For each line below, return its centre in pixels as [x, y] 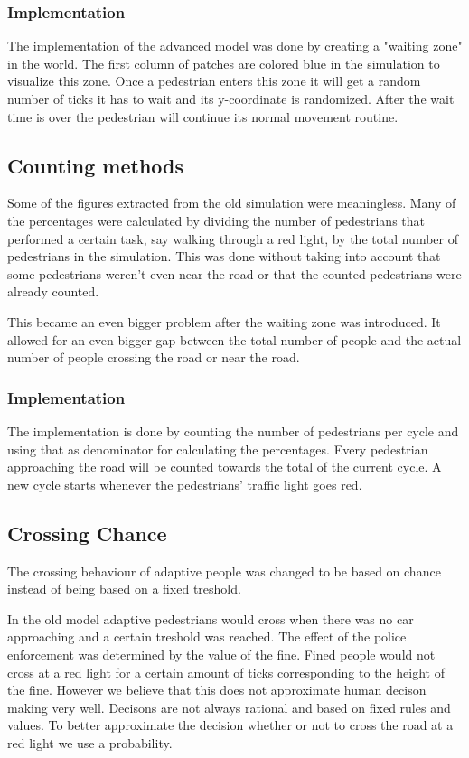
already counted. [53, 291]
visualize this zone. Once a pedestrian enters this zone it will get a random [214, 81]
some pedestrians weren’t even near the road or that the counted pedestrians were [234, 273]
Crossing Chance [87, 533]
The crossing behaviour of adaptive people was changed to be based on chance [224, 571]
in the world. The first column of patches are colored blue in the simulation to [224, 63]
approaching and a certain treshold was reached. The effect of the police [207, 636]
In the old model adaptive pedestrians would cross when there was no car [211, 618]
